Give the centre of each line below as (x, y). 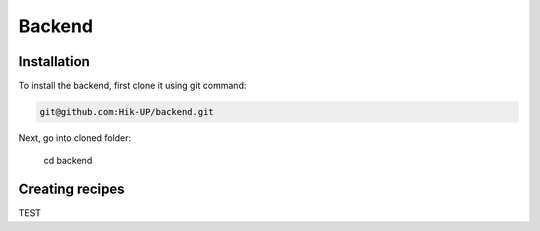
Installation (54, 61)
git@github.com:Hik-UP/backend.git (126, 112)
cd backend (68, 161)
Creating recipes (71, 189)
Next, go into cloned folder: (75, 138)
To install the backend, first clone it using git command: (132, 86)
